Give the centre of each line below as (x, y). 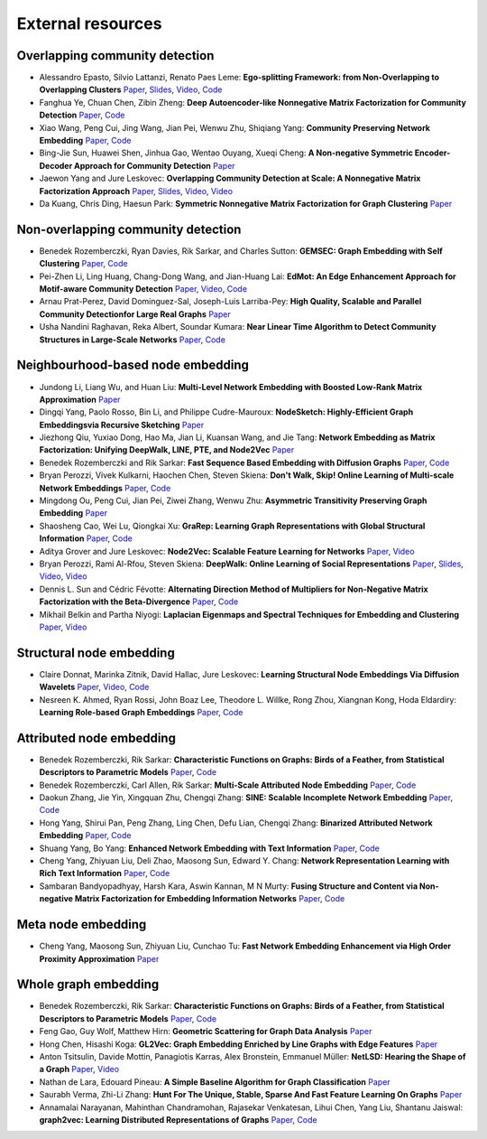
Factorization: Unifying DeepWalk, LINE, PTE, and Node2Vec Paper (167, 450)
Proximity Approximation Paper (99, 958)
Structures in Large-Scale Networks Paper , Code (132, 340)
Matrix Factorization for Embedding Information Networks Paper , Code (210, 899)
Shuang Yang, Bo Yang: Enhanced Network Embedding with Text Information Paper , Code (210, 848)
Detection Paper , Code (82, 115)
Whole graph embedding (88, 985)
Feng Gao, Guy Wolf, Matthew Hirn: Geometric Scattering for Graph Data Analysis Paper (206, 1032)
